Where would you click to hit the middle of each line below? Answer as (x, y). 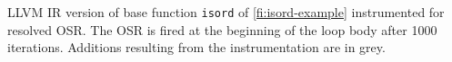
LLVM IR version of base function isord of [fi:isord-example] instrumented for (226, 12)
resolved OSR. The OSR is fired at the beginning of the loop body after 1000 (222, 29)
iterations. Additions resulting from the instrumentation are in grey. (196, 47)
